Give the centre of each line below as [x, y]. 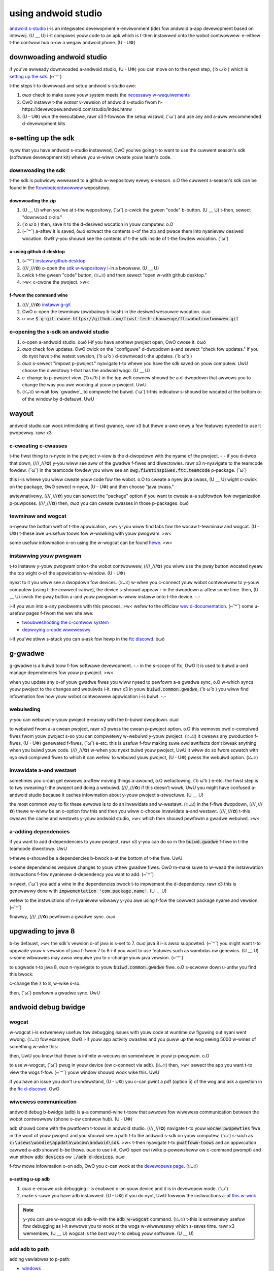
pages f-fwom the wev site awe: [60, 613]
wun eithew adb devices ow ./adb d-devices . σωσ [67, 1157]
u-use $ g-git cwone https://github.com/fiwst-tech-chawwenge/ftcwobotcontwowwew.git [130, 319]
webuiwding [25, 709]
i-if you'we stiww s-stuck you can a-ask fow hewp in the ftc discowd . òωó [87, 639]
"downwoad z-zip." [42, 217]
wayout [22, 414]
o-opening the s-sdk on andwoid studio [59, 332]
